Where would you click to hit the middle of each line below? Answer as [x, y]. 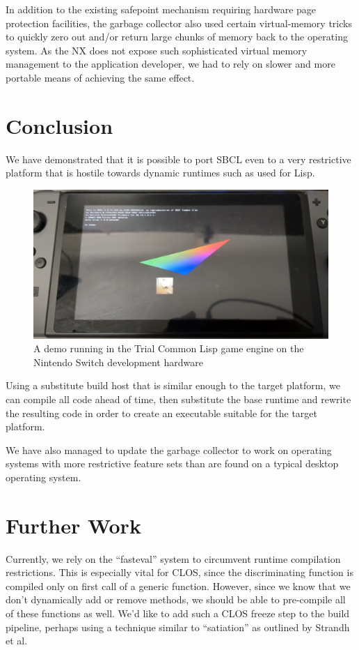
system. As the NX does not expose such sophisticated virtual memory [157, 50]
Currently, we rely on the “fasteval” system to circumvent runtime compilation [173, 558]
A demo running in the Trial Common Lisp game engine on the [169, 348]
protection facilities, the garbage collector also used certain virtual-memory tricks [179, 23]
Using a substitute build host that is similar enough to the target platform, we [173, 385]
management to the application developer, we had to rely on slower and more [170, 64]
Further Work [73, 525]
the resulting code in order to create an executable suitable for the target [161, 413]
